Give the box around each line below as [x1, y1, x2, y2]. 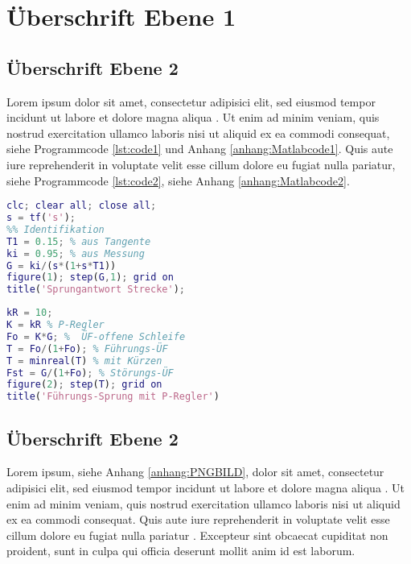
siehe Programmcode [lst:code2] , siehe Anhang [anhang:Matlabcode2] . [6, 172, 350, 189]
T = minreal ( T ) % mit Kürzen [6, 355, 162, 367]
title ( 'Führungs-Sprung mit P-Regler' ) [6, 391, 220, 403]
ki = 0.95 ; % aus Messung [6, 247, 145, 259]
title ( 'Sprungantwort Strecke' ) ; [6, 284, 185, 296]
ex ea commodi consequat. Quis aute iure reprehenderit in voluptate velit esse [6, 511, 390, 528]
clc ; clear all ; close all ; [6, 200, 157, 212]
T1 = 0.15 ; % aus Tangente [6, 235, 151, 247]
